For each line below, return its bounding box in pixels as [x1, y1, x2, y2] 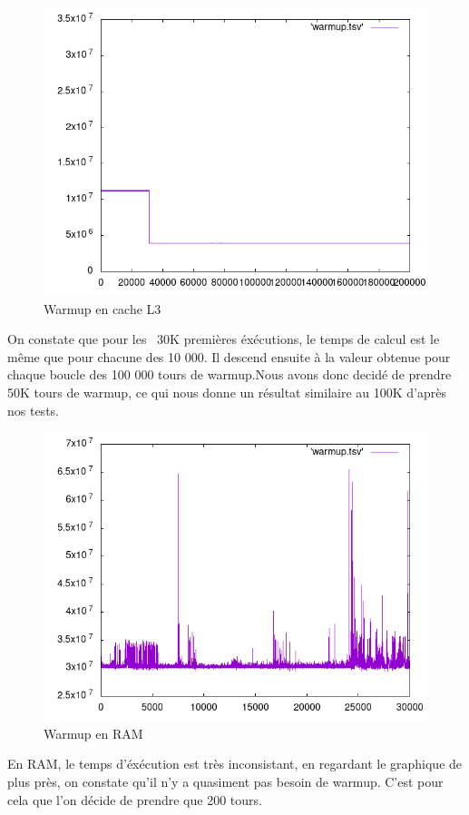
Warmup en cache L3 [44, 299, 161, 318]
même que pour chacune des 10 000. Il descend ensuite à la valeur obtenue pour [7, 347, 451, 366]
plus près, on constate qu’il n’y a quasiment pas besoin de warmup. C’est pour [7, 771, 444, 790]
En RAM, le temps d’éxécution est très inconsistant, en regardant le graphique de [7, 754, 463, 773]
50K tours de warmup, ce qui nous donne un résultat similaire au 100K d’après [7, 382, 446, 401]
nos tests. [7, 400, 59, 419]
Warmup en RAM [44, 723, 143, 742]
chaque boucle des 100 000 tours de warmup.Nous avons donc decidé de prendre [7, 365, 452, 384]
